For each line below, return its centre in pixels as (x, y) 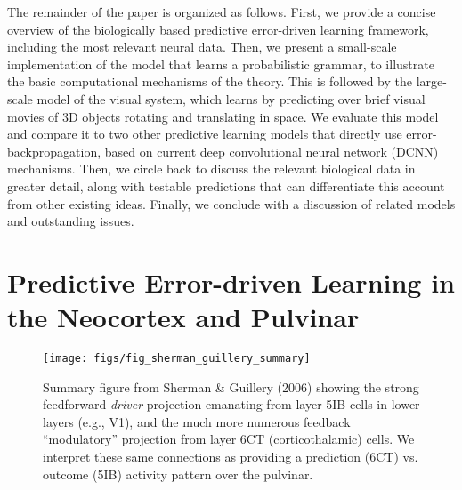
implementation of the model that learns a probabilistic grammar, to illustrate (221, 64)
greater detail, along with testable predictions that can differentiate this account (226, 185)
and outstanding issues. (71, 221)
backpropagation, (54, 151)
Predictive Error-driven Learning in (231, 281)
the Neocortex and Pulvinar (183, 317)
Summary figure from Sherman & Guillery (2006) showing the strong (231, 386)
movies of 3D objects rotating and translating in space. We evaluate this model (223, 116)
